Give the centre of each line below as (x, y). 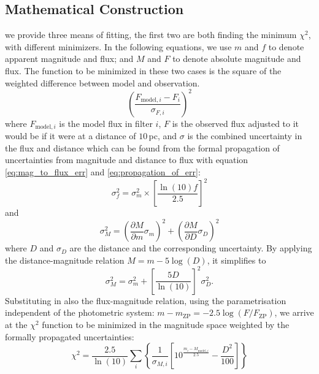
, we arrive (294, 312)
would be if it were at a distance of (71, 136)
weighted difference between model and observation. (102, 82)
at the (16, 324)
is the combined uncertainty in (245, 136)
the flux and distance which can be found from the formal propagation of (142, 147)
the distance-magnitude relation (65, 260)
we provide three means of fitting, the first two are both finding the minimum (151, 35)
